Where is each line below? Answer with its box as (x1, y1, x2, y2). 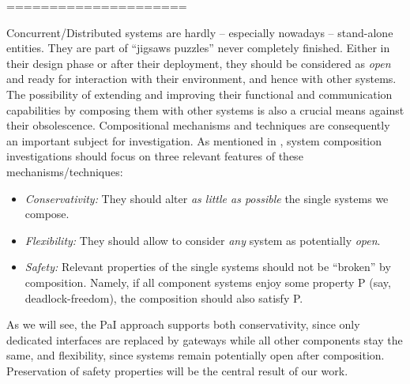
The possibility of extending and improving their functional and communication (6, 85, 393, 102)
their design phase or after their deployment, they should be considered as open (6, 55, 391, 71)
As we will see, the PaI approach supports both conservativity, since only (6, 316, 360, 333)
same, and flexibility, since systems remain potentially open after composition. (6, 347, 385, 363)
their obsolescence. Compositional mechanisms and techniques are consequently (6, 117, 390, 134)
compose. (24, 205, 70, 222)
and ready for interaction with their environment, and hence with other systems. (6, 70, 397, 87)
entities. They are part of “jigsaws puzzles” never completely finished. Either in (6, 40, 390, 56)
